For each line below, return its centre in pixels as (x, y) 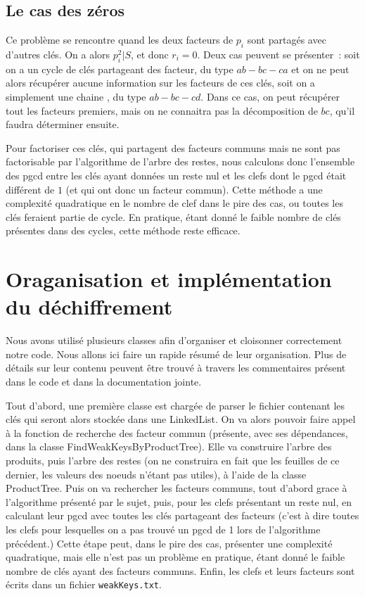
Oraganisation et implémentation (169, 279)
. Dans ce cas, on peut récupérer (270, 96)
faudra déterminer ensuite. (63, 124)
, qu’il (342, 110)
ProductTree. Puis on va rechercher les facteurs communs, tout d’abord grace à (177, 488)
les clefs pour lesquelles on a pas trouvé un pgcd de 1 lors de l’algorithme (163, 529)
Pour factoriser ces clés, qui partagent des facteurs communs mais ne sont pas (173, 147)
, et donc (149, 54)
